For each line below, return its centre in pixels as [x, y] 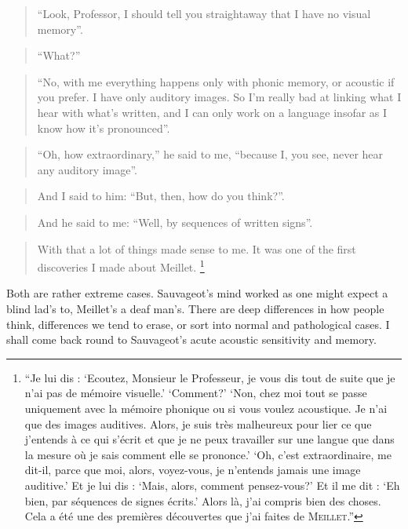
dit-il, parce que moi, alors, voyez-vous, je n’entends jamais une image [193, 470]
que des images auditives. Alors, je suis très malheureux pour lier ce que [198, 423]
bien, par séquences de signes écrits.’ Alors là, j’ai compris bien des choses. [203, 500]
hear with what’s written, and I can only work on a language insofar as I [212, 112]
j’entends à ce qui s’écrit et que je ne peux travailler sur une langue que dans [209, 439]
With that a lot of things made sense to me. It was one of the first [197, 248]
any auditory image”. [87, 169]
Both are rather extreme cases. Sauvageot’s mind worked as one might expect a [197, 293]
